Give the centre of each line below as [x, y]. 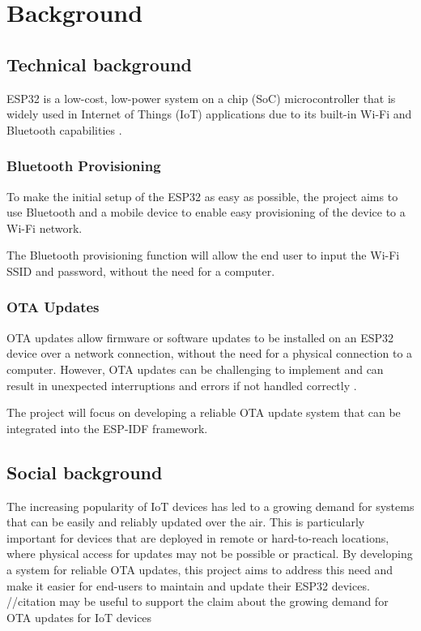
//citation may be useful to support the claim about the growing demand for [198, 601]
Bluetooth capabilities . [64, 129]
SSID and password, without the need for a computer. [141, 270]
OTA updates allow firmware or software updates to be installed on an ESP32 [200, 337]
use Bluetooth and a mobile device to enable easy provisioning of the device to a [206, 212]
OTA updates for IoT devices [79, 617]
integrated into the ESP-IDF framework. [107, 428]
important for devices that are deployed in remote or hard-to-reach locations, [198, 537]
